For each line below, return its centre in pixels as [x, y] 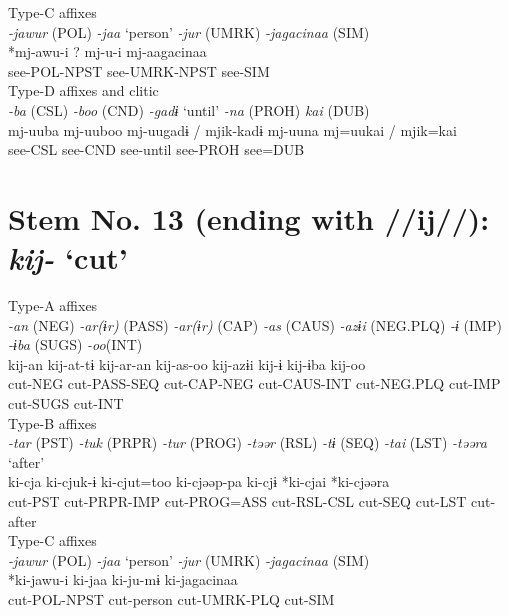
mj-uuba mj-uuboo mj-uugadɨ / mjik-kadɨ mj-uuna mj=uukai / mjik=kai [232, 129]
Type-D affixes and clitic [83, 90]
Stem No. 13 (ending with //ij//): [249, 217]
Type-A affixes [53, 305]
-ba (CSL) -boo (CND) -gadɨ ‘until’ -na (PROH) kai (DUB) [189, 109]
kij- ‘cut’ [68, 258]
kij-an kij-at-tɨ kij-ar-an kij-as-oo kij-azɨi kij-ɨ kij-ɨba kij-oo [187, 363]
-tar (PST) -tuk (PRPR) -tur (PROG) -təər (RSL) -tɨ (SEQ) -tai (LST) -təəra [247, 442]
